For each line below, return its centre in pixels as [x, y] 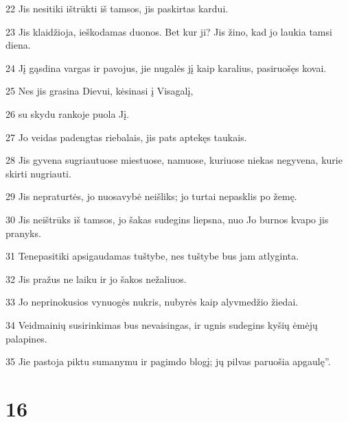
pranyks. [23, 233]
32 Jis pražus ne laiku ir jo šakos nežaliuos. [96, 278]
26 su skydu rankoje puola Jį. [68, 113]
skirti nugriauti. [38, 173]
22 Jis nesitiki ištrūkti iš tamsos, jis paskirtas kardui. [117, 8]
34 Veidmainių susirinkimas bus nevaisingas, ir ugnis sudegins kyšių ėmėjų [162, 324]
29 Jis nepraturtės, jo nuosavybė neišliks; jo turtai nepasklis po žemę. [151, 196]
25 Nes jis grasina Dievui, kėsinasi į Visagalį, [100, 91]
